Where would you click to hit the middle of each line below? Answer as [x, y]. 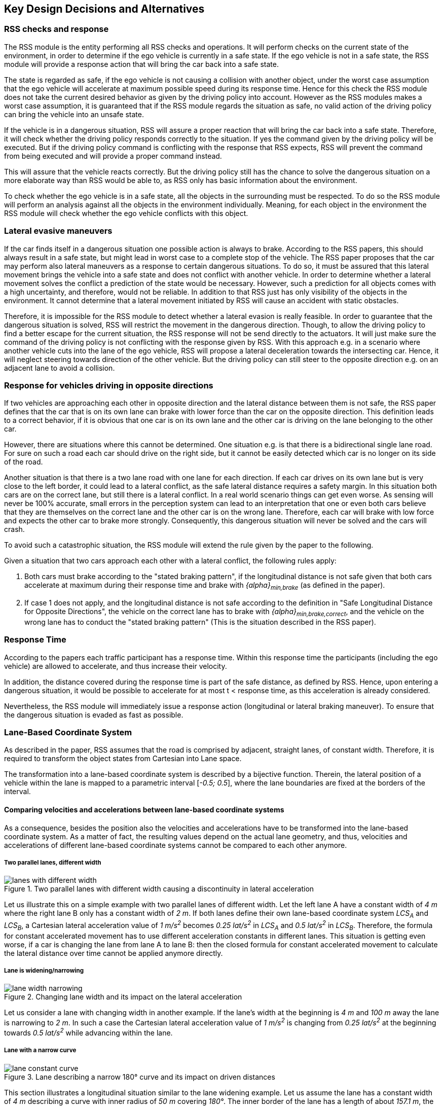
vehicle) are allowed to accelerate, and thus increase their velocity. [116, 666]
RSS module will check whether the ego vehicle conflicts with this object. [126, 213]
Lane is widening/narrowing [44, 971]
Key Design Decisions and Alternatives [104, 9]
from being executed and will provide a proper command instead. [113, 156]
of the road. [24, 462]
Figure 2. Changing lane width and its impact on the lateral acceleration [123, 997]
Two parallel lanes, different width [53, 863]
